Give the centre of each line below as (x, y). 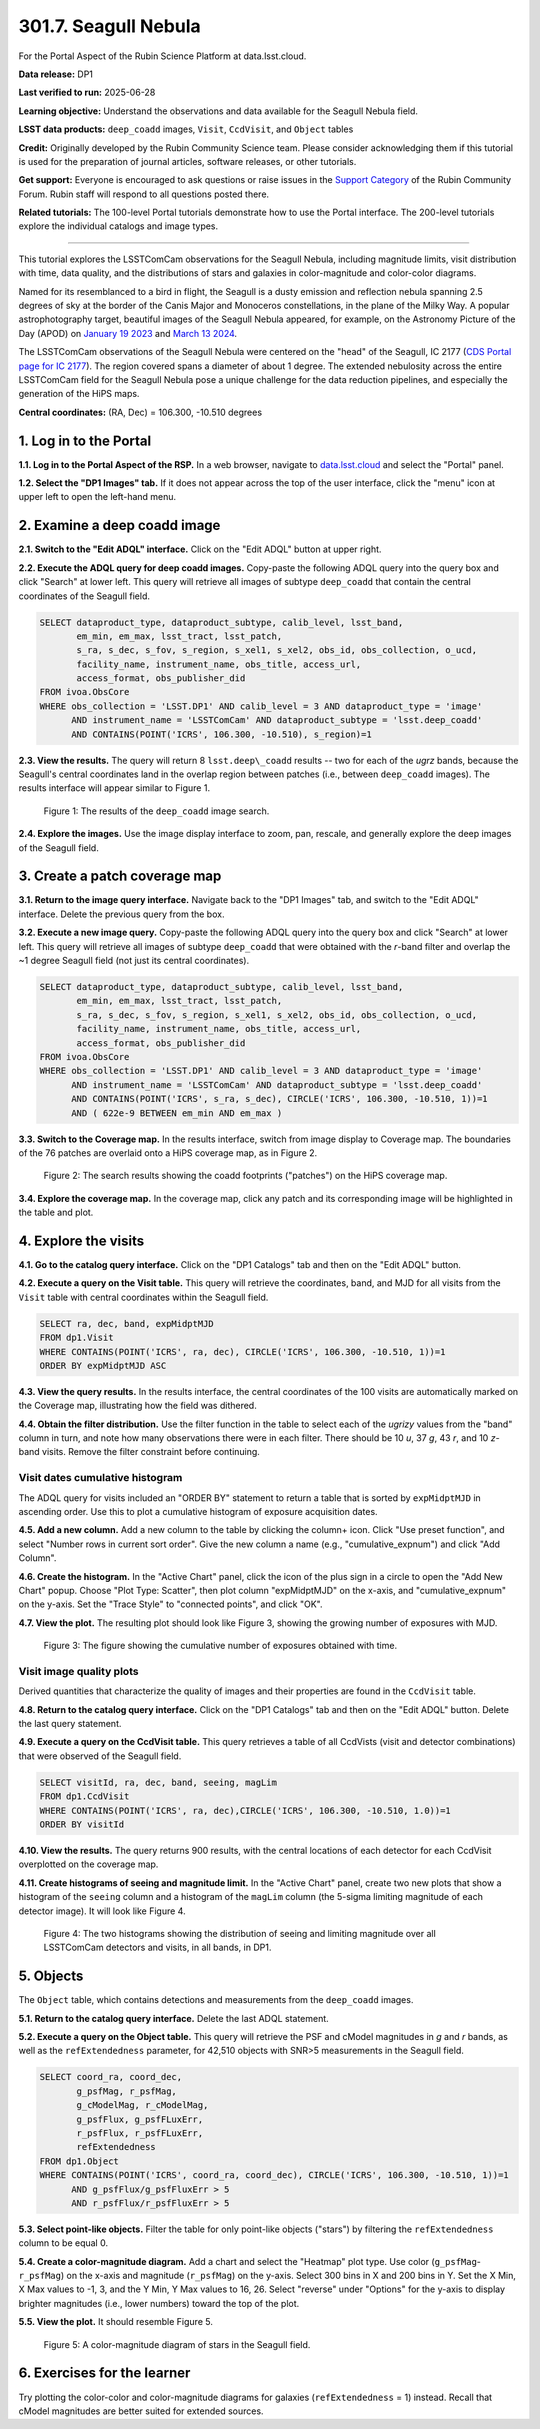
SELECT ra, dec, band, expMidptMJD (126, 1323)
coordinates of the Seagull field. (84, 596)
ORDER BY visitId (82, 1824)
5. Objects (51, 1976)
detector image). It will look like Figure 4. (102, 1911)
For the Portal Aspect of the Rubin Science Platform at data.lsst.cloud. (162, 56)
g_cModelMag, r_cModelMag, (142, 2105)
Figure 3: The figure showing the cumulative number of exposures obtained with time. (220, 1646)
